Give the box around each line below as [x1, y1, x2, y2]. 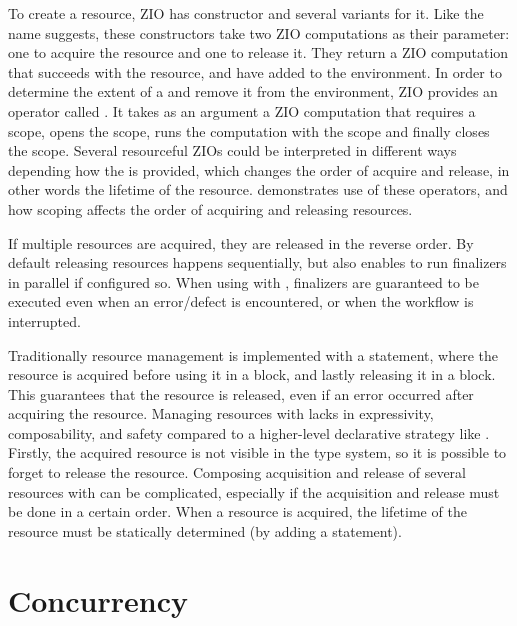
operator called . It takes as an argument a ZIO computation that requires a [8, 100, 476, 121]
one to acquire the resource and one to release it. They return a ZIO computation [8, 42, 509, 63]
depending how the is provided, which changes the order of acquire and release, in [8, 159, 510, 180]
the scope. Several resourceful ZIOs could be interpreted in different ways [8, 140, 457, 161]
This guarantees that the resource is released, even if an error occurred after [8, 383, 474, 404]
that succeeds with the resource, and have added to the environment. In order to [8, 61, 502, 82]
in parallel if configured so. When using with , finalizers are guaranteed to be [8, 271, 480, 292]
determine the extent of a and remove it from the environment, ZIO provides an [8, 81, 498, 102]
